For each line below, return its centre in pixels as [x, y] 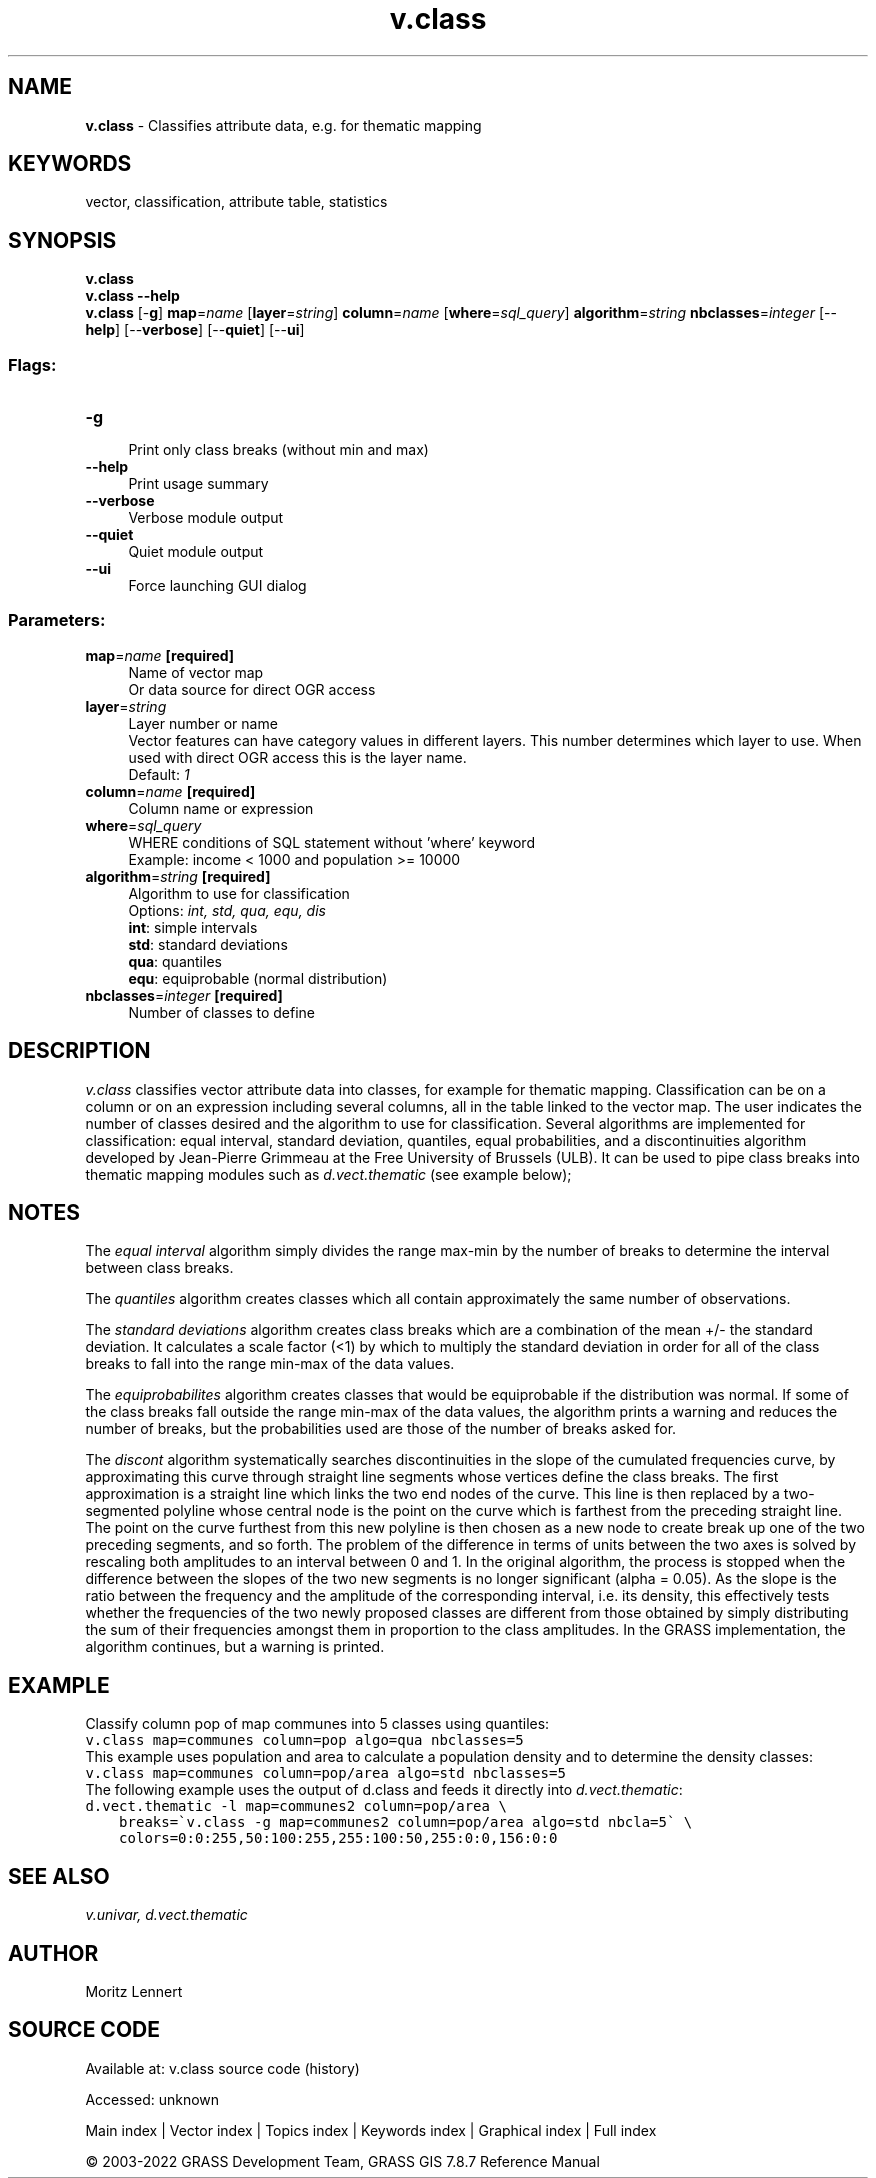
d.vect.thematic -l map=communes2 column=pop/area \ [296, 1806]
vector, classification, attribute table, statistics [236, 202]
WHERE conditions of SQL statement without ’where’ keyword [331, 842]
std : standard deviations [208, 944]
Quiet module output [196, 552]
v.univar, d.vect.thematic [166, 1915]
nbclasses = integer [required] [184, 995]
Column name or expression [221, 808]
